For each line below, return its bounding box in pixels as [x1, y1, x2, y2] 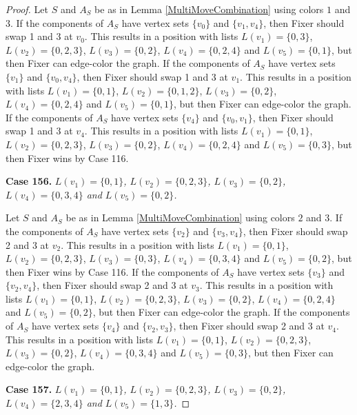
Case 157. [6, 382, 52, 396]
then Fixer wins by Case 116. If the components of [6, 264, 219, 279]
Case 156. [6, 174, 52, 188]
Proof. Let [6, 2, 48, 16]
